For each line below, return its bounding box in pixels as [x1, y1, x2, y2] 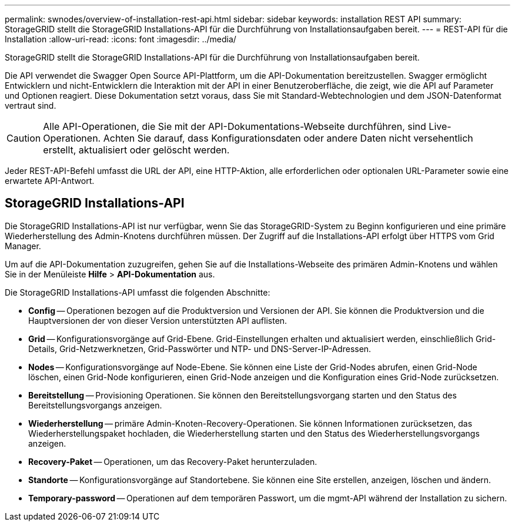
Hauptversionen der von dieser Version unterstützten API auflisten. [28, 315, 287, 326]
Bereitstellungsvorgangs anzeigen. [28, 400, 162, 410]
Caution [6, 132, 41, 144]
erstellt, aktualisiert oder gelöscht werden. [43, 144, 230, 156]
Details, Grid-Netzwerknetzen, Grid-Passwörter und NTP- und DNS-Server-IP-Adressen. [28, 343, 372, 354]
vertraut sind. [5, 100, 56, 110]
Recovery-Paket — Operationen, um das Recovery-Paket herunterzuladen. [28, 456, 317, 467]
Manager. [5, 240, 41, 251]
